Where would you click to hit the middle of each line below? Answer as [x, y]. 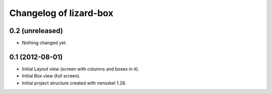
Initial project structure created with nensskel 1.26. [74, 83]
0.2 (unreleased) [36, 31]
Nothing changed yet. [45, 43]
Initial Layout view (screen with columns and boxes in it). [81, 69]
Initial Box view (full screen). [51, 76]
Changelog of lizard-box [61, 13]
